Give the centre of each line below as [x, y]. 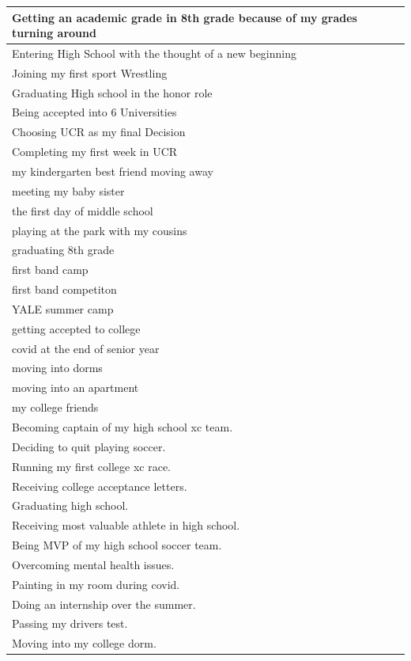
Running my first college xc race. [91, 466]
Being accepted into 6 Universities [94, 112]
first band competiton [64, 289]
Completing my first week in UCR [95, 152]
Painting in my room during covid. [96, 584]
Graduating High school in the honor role [112, 92]
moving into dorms [57, 368]
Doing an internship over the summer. [104, 604]
